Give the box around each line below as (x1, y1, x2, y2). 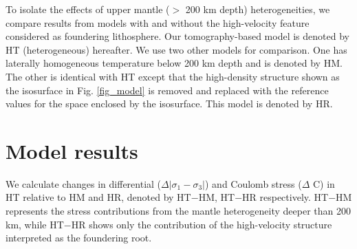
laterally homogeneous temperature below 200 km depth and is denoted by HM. (6, 56, 343, 70)
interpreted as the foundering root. (6, 230, 152, 245)
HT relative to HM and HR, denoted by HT (6, 190, 191, 204)
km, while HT (6, 217, 64, 231)
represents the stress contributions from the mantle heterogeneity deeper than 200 (6, 204, 351, 218)
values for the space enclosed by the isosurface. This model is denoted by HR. (6, 96, 333, 111)
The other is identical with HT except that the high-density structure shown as (6, 69, 340, 83)
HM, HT (198, 190, 235, 204)
